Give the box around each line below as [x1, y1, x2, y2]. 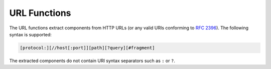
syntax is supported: [9, 31, 52, 37]
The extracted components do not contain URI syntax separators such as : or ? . [9, 58, 175, 64]
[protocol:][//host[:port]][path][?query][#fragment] [20, 45, 155, 51]
